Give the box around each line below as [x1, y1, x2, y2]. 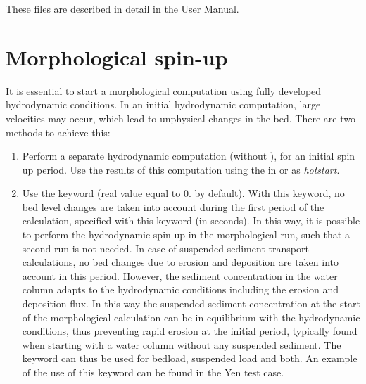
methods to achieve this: [6, 124, 111, 139]
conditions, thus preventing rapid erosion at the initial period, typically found [22, 324, 358, 338]
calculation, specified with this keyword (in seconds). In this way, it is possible [22, 213, 360, 228]
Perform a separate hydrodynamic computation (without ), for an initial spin [22, 148, 355, 163]
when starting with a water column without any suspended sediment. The [22, 337, 341, 352]
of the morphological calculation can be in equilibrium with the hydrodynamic [22, 309, 360, 324]
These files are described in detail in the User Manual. [6, 1, 239, 15]
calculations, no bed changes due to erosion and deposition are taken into [22, 255, 339, 269]
